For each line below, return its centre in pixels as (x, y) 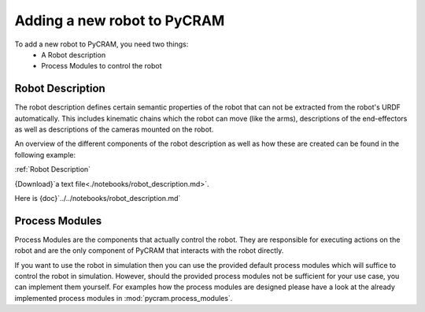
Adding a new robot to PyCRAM (120, 20)
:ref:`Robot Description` (52, 169)
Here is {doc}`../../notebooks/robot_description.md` (98, 198)
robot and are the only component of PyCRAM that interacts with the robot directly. (149, 251)
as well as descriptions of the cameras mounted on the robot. (114, 129)
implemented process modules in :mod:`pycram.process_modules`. (124, 298)
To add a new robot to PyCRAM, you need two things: (102, 44)
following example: (45, 154)
